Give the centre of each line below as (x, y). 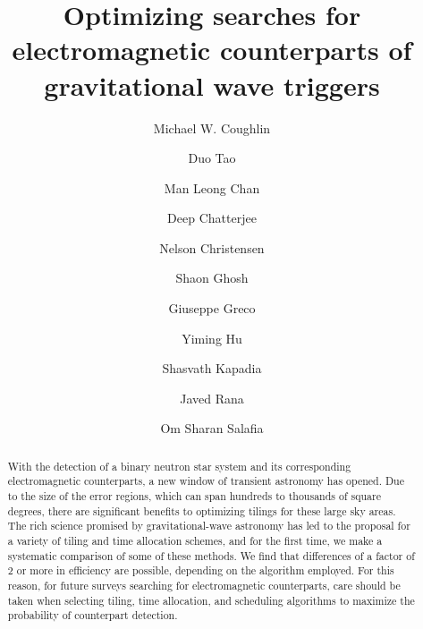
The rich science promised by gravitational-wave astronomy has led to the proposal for (209, 526)
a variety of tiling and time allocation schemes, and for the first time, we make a (195, 541)
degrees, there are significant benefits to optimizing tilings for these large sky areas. (202, 510)
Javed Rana (212, 398)
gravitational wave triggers (212, 85)
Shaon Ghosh (212, 278)
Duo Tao (212, 158)
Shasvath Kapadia (212, 368)
